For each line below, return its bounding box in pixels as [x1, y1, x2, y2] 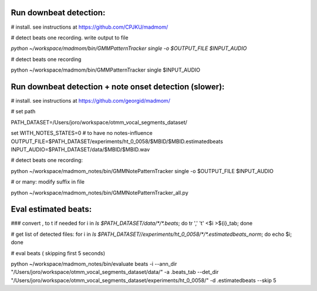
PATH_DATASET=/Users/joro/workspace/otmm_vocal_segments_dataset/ [11, 119, 188, 126]
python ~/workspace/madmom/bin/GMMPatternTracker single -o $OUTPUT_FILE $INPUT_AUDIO [11, 45, 247, 52]
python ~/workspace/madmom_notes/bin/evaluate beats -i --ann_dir [11, 260, 177, 267]
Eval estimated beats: [11, 204, 92, 214]
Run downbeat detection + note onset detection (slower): [11, 82, 225, 92]
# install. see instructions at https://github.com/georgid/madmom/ [11, 97, 170, 104]
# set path [11, 108, 36, 115]
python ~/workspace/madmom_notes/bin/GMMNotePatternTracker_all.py [11, 189, 189, 196]
